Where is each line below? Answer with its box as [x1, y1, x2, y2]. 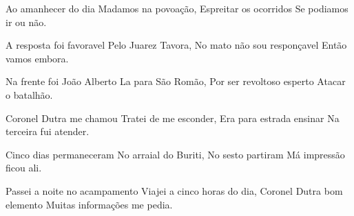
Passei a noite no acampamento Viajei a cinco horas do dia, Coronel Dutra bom [6, 183, 343, 197]
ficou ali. [6, 160, 42, 175]
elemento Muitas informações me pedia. [6, 197, 173, 211]
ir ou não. [6, 14, 47, 29]
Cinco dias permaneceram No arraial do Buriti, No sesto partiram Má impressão [6, 147, 345, 161]
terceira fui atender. [6, 124, 90, 139]
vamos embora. [6, 51, 69, 65]
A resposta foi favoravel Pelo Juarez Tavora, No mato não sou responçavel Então [6, 38, 347, 52]
